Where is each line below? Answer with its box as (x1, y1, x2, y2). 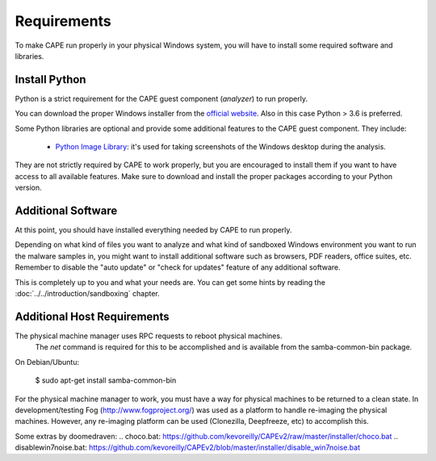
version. (15, 182, 42, 193)
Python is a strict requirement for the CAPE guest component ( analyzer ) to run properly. (15, 94, 308, 103)
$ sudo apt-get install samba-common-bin (35, 375, 177, 385)
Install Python (15, 73, 86, 86)
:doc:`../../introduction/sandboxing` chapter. (15, 289, 161, 299)
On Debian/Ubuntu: (15, 357, 80, 367)
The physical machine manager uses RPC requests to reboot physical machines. (15, 331, 283, 341)
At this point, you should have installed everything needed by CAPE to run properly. (15, 225, 292, 235)
